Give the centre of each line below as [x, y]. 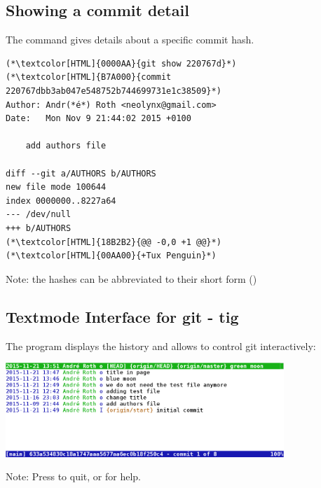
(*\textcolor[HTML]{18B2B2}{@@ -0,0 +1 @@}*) [114, 242]
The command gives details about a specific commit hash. [130, 40]
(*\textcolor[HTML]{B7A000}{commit [89, 77]
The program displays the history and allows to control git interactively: [161, 346]
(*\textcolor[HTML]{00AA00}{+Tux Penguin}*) [111, 256]
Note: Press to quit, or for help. [73, 476]
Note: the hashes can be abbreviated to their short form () [131, 278]
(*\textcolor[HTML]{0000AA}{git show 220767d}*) [121, 63]
